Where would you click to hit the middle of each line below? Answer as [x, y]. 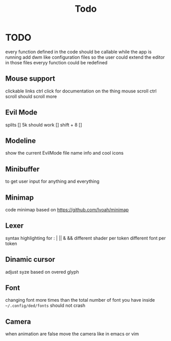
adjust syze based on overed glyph [42, 272]
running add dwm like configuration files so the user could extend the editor [85, 57]
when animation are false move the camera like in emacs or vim [72, 334]
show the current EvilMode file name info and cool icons [65, 153]
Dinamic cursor [30, 260]
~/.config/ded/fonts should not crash [45, 306]
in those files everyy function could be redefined [56, 62]
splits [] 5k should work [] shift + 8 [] [44, 125]
